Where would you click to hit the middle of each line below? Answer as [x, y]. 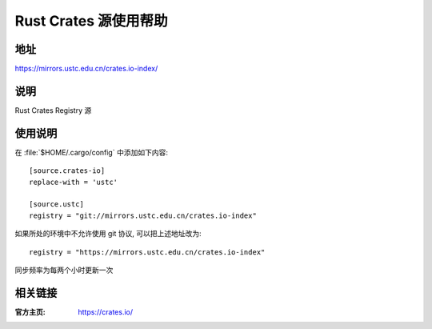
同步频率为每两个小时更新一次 [64, 270]
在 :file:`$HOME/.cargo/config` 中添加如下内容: [91, 152]
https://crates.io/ [106, 311]
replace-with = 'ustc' [74, 182]
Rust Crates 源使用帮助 [91, 21]
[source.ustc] [56, 205]
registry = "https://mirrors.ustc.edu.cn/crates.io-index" [147, 252]
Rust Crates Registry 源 [53, 110]
